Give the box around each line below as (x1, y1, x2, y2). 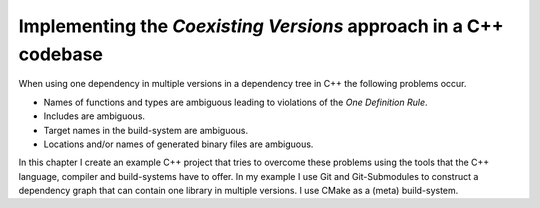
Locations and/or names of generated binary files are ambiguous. (43, 138, 314, 150)
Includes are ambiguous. (43, 110, 145, 122)
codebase (18, 43, 104, 65)
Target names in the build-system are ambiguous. (43, 124, 249, 136)
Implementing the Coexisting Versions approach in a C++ (18, 15, 504, 37)
